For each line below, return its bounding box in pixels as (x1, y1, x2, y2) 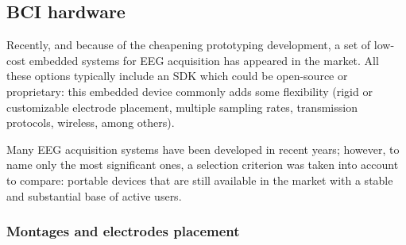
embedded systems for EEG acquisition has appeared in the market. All (29, 52, 379, 68)
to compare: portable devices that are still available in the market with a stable (6, 171, 393, 188)
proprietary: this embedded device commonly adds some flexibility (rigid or (6, 82, 373, 99)
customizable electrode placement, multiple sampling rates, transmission (6, 98, 358, 115)
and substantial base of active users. (6, 187, 182, 204)
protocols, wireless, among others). (6, 114, 175, 131)
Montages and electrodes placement (6, 221, 240, 241)
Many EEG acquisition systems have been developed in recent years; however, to (6, 140, 400, 157)
